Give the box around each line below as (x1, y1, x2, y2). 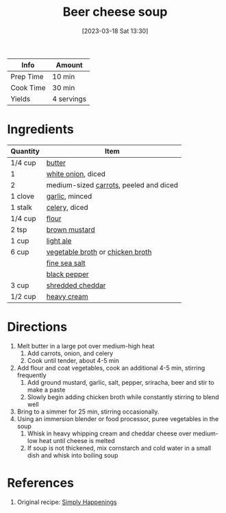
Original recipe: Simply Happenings (16, 498, 117, 506)
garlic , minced (46, 191, 92, 201)
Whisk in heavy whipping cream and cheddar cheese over (27, 429, 192, 438)
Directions (7, 320, 67, 335)
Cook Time (10, 83, 46, 93)
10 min (52, 71, 75, 81)
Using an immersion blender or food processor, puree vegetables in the (16, 414, 219, 422)
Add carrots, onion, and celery (27, 349, 114, 357)
